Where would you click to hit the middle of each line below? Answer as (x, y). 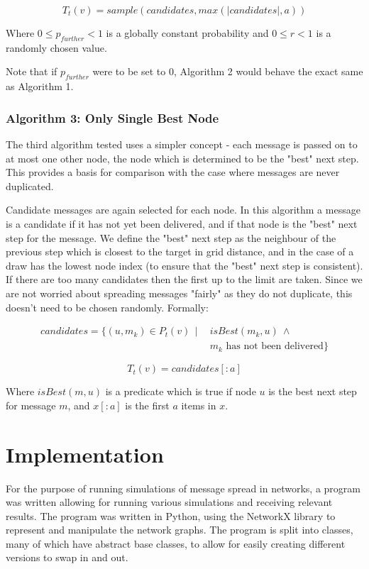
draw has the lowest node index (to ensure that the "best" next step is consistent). (184, 265)
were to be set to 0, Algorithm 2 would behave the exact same (228, 71)
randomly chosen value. (56, 47)
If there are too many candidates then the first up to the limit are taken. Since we (184, 279)
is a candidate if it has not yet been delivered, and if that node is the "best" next (182, 223)
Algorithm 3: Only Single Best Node (112, 117)
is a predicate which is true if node (181, 391)
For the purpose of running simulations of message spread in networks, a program (183, 488)
